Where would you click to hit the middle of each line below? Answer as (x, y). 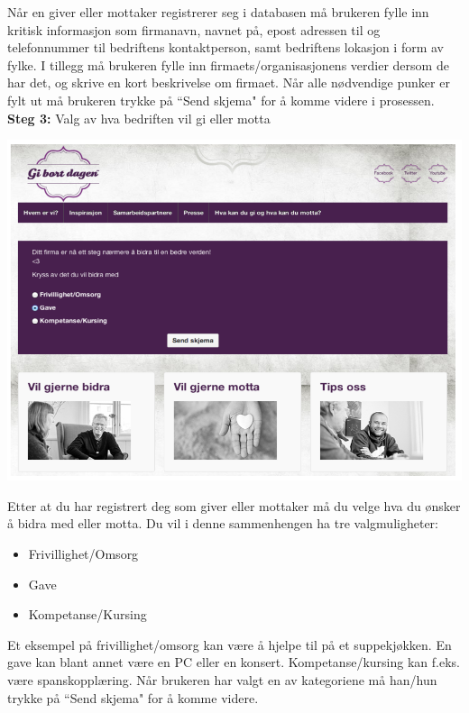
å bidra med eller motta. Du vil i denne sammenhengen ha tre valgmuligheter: (223, 523)
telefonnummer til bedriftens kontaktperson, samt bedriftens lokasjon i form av (226, 47)
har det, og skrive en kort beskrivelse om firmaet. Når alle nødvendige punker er (229, 82)
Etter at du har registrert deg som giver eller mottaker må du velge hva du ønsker (234, 505)
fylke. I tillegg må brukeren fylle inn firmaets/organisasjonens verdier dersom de (228, 64)
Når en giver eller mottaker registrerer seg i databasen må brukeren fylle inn (218, 12)
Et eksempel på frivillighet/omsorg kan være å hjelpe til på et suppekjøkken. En (230, 644)
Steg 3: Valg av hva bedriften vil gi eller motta (139, 118)
